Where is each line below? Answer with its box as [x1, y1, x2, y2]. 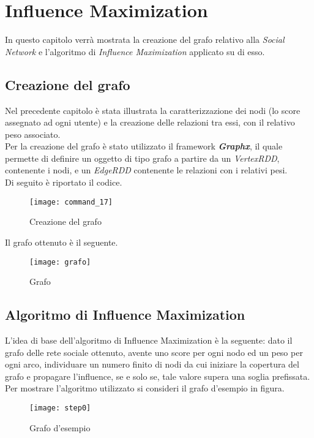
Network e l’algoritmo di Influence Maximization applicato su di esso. [5, 45, 265, 58]
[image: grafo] [29, 257, 91, 266]
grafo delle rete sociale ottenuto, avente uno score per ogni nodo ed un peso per [5, 345, 303, 358]
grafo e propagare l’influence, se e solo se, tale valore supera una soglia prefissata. [5, 369, 310, 382]
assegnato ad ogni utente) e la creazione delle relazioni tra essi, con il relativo [5, 116, 295, 129]
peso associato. [5, 127, 61, 140]
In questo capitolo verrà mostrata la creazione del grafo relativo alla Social [5, 33, 285, 46]
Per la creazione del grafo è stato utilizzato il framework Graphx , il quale [5, 140, 283, 153]
